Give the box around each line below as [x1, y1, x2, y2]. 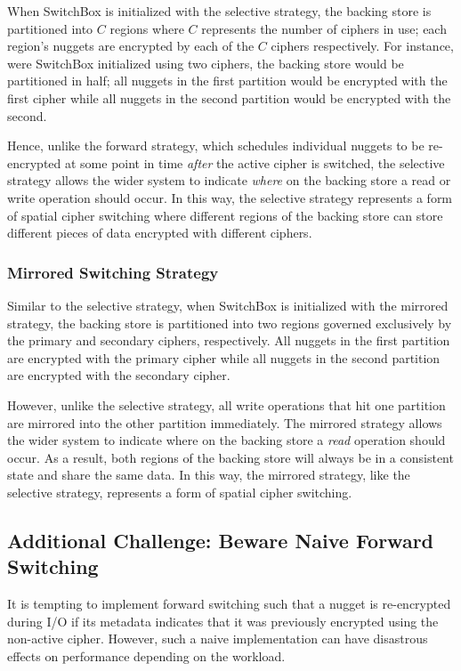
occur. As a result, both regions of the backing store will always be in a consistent [7, 448, 454, 466]
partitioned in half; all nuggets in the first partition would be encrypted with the [7, 71, 448, 90]
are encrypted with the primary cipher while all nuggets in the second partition [7, 348, 441, 367]
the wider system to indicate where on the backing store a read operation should [7, 431, 446, 449]
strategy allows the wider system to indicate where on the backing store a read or [7, 171, 451, 190]
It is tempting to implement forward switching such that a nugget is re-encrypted [7, 594, 451, 613]
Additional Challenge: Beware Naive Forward [7, 526, 434, 554]
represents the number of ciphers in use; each [201, 19, 447, 37]
